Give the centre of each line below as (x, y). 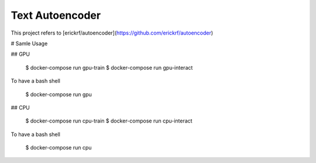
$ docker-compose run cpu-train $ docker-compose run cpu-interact (109, 121)
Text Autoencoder (56, 15)
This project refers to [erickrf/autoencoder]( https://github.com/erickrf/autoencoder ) (112, 33)
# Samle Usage (29, 43)
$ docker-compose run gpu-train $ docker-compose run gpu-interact (109, 67)
